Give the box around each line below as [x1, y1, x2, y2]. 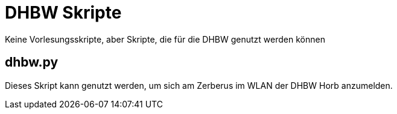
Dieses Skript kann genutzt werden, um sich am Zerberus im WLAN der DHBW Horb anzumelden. [5, 80, 393, 91]
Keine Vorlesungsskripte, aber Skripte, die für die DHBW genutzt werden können [5, 34, 325, 44]
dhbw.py [5, 55, 59, 70]
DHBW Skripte [5, 2, 122, 23]
